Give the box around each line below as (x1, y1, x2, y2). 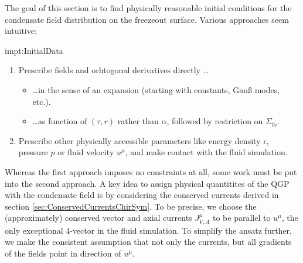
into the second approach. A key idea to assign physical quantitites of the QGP (5, 177, 290, 189)
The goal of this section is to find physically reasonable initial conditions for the (5, 2, 292, 13)
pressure (18, 146, 48, 158)
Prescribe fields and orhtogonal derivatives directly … (18, 64, 209, 76)
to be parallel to (212, 211, 271, 224)
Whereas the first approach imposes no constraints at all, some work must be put (5, 165, 297, 177)
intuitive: (5, 25, 37, 37)
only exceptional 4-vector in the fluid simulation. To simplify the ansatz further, (5, 224, 292, 236)
